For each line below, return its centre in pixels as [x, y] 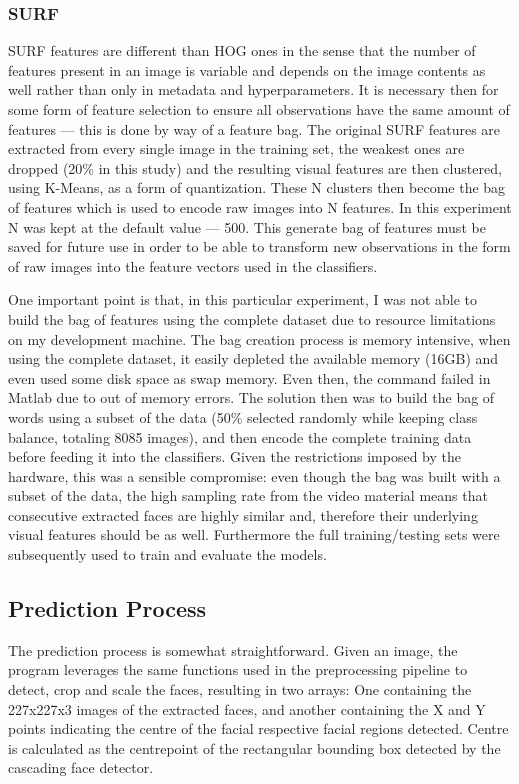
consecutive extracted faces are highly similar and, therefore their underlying [243, 514]
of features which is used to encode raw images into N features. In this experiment [260, 206]
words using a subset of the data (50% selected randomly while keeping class [243, 416]
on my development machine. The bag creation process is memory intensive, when [259, 338]
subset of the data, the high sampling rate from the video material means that [248, 495]
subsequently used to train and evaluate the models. [167, 554]
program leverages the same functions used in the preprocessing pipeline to [238, 669]
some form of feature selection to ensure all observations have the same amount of [259, 109]
